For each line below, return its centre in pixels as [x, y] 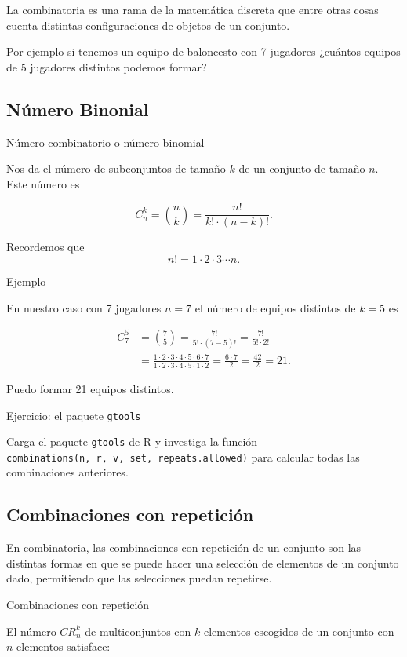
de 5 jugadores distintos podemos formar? [107, 66]
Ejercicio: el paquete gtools [74, 415]
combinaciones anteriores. [67, 472]
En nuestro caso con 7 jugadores [84, 307]
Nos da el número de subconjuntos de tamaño [116, 168]
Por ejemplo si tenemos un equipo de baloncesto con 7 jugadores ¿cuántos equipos [203, 51]
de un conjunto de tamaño [302, 168]
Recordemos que [45, 247]
